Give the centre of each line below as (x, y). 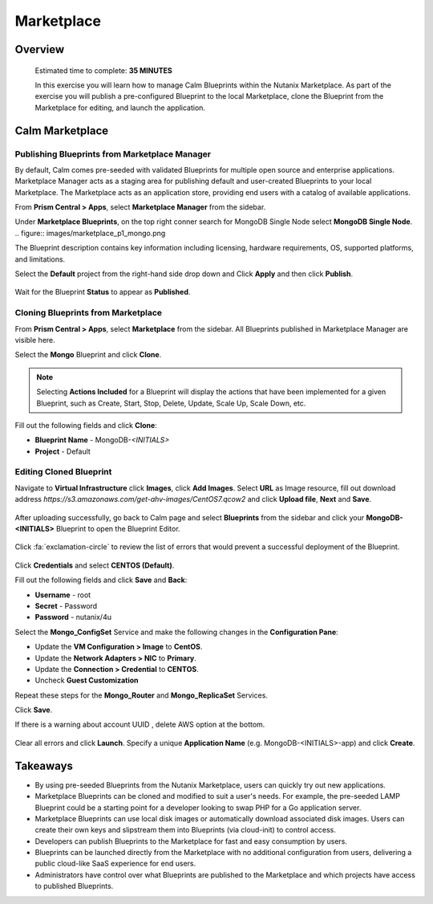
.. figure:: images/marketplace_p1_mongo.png (90, 233)
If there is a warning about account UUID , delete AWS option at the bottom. (140, 725)
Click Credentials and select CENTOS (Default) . (95, 565)
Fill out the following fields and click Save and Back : (101, 580)
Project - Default (63, 451)
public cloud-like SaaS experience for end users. (115, 864)
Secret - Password (66, 605)
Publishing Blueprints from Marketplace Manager (113, 154)
